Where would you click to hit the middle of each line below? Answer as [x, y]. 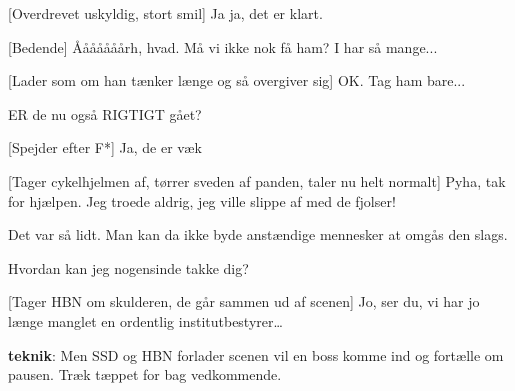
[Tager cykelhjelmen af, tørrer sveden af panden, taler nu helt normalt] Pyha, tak [257, 180]
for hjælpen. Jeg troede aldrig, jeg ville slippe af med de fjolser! [202, 200]
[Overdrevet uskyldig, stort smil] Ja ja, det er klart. [165, 13]
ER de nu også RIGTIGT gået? [105, 113]
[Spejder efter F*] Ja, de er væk [105, 147]
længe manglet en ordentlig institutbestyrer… [145, 320]
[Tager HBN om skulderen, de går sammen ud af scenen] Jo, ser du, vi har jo [244, 301]
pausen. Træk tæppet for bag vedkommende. [145, 374]
